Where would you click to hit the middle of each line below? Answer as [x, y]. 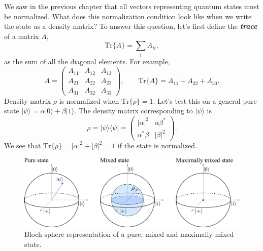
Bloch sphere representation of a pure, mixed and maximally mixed [129, 234]
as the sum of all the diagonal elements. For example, [87, 61]
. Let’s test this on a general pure [205, 100]
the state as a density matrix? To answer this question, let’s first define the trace [131, 26]
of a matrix [22, 36]
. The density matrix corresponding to [134, 111]
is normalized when [89, 100]
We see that [23, 145]
